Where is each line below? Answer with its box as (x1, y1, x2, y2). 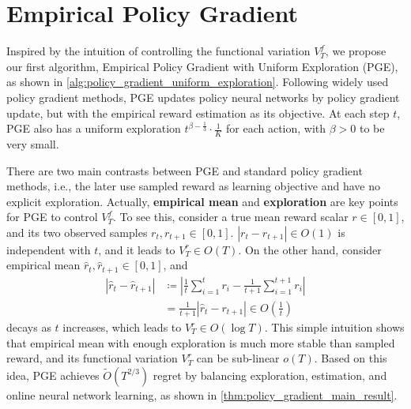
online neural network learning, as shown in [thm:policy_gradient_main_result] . (6, 386, 398, 403)
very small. (6, 135, 59, 152)
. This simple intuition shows (264, 319, 405, 335)
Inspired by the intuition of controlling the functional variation (6, 43, 311, 59)
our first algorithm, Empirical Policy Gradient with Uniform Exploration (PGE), (6, 58, 398, 74)
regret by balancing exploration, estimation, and (153, 366, 387, 383)
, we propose (325, 43, 386, 59)
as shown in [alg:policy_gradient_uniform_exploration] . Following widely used (6, 73, 389, 90)
